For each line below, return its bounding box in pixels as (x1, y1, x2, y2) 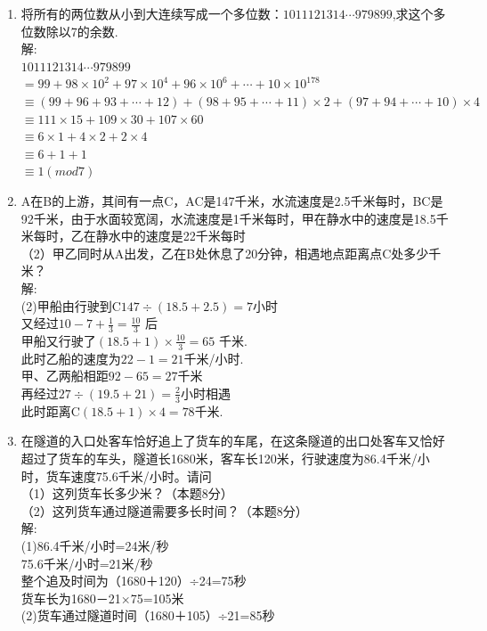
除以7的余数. (45, 21, 118, 40)
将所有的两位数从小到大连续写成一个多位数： (20, 4, 283, 22)
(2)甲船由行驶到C (20, 296, 121, 315)
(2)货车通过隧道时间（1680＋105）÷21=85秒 (20, 606, 275, 625)
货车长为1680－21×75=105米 (20, 588, 184, 607)
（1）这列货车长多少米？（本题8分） (20, 484, 233, 503)
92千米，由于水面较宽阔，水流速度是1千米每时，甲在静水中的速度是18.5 (20, 209, 436, 227)
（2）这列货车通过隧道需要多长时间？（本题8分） (20, 501, 308, 520)
